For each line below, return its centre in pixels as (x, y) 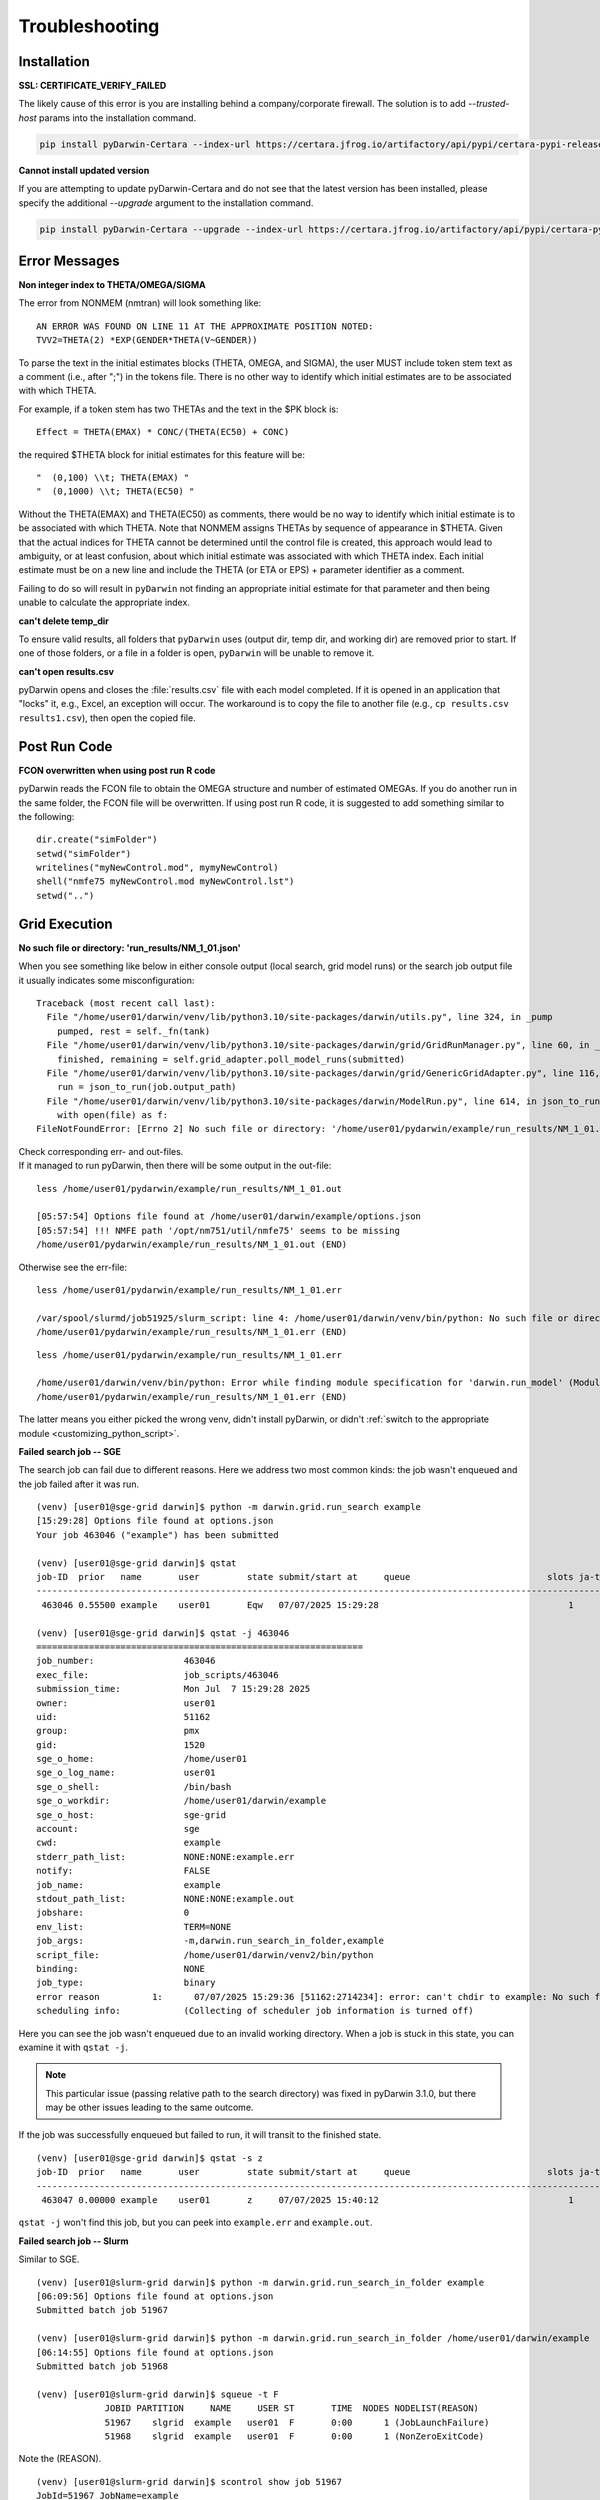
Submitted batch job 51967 (102, 2310)
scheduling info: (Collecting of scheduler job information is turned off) (255, 2011)
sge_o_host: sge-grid (131, 1814)
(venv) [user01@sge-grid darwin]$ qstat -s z (150, 2158)
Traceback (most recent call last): (126, 1003)
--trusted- (488, 104)
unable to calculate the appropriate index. (104, 602)
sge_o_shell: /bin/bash (134, 1786)
